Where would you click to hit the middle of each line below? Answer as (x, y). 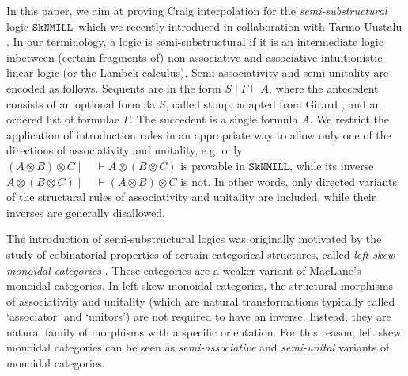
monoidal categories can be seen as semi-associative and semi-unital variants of (198, 347)
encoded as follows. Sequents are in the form (114, 87)
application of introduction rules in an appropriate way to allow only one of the (199, 134)
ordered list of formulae (63, 119)
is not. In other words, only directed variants (289, 181)
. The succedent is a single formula (214, 119)
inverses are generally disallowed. (86, 212)
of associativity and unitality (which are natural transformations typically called (201, 300)
